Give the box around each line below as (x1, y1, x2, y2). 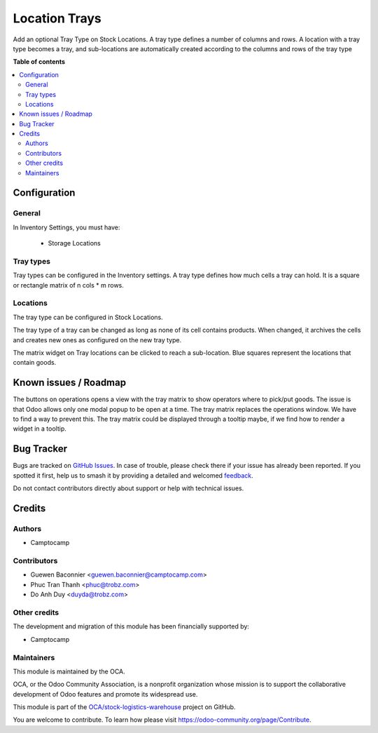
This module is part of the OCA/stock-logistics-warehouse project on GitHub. (13, 703, 236, 711)
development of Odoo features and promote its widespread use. (13, 690, 198, 698)
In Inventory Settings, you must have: (13, 223, 120, 231)
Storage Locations (48, 239, 101, 248)
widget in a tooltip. (13, 424, 66, 433)
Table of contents (13, 58, 66, 66)
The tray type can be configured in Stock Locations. (13, 313, 164, 321)
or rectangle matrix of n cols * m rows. (13, 281, 124, 289)
